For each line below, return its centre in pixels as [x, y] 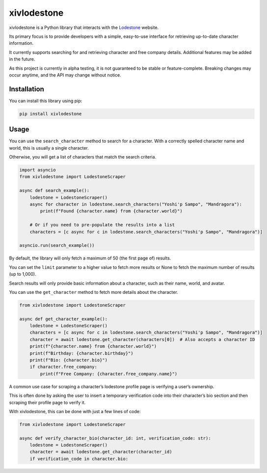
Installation [27, 89]
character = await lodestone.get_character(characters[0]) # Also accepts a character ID [142, 339]
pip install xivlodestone [51, 114]
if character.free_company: [64, 367]
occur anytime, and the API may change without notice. [65, 75]
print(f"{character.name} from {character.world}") [93, 346]
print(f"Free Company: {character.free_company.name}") [109, 374]
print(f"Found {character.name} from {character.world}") [111, 211]
